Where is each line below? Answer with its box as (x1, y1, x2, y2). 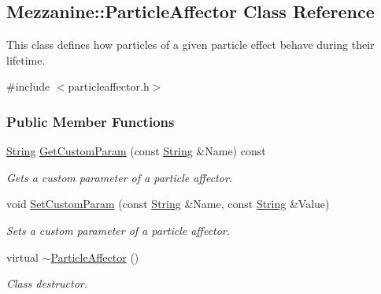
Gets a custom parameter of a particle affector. (6, 169, 233, 185)
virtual (6, 248, 39, 265)
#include (6, 78, 50, 95)
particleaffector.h (68, 78, 150, 95)
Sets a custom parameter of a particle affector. (6, 221, 231, 238)
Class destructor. (6, 275, 88, 292)
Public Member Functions (6, 111, 175, 131)
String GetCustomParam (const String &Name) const (6, 143, 266, 159)
